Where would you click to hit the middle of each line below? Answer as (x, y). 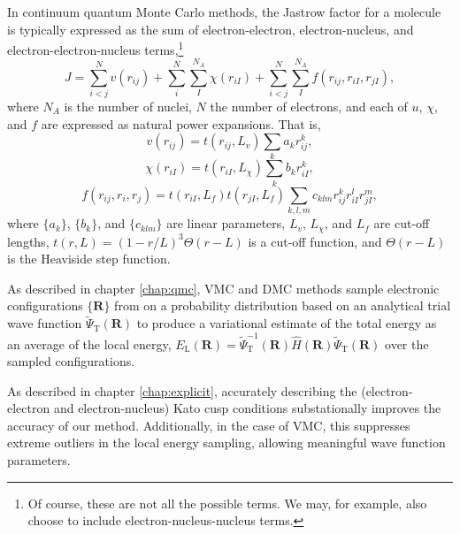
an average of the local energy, (89, 343)
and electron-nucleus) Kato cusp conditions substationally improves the (247, 408)
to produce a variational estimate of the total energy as (287, 323)
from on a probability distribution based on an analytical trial (283, 305)
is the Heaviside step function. (89, 259)
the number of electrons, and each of (309, 106)
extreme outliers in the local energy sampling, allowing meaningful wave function (226, 442)
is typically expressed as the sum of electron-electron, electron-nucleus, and (211, 29)
